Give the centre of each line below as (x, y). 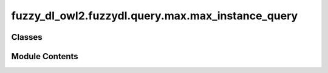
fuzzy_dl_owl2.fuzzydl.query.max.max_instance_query (155, 16)
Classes (27, 37)
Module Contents (45, 56)
